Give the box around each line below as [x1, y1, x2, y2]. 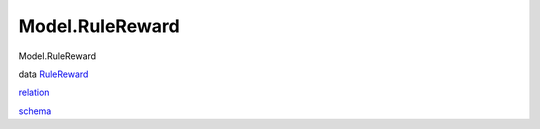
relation [18, 86, 50, 99]
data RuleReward [18, 68, 89, 80]
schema [18, 105, 52, 117]
